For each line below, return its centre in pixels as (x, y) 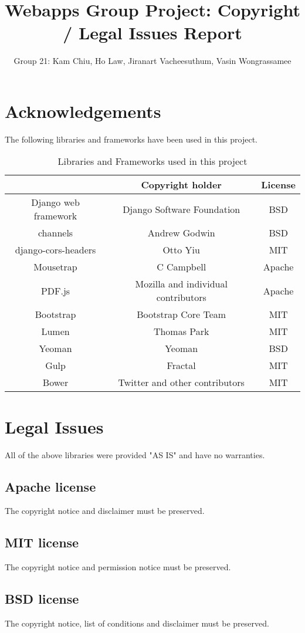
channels (55, 233)
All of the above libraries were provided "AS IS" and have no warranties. (135, 454)
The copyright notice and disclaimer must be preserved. (105, 511)
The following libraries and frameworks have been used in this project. (131, 139)
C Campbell (182, 267)
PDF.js (55, 290)
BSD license (42, 599)
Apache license (50, 486)
